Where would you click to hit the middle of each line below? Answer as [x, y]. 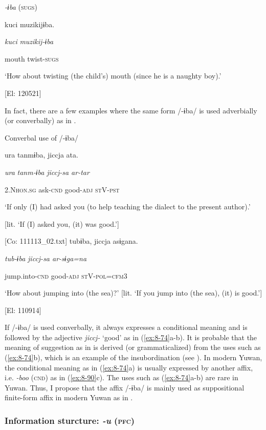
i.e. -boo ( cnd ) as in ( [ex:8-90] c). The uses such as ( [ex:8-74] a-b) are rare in [121, 377]
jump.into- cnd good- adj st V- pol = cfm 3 [66, 275]
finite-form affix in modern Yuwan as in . [69, 397]
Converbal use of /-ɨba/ [42, 137]
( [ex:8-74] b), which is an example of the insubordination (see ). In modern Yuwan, [134, 357]
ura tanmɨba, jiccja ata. [41, 155]
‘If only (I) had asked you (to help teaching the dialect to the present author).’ [128, 207]
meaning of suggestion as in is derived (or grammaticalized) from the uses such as [133, 347]
